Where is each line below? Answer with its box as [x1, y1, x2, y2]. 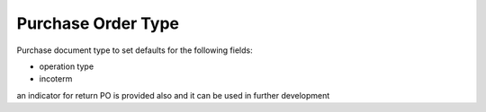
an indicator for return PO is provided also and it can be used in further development [16, 90, 330, 100]
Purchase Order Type [16, 13, 180, 33]
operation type [39, 61, 94, 72]
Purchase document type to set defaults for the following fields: [16, 45, 253, 56]
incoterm [39, 73, 73, 84]
